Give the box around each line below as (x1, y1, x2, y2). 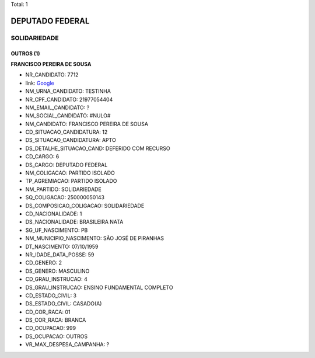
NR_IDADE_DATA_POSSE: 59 (25, 251, 94, 258)
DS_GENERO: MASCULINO (25, 267, 90, 274)
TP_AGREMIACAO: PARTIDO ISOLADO (25, 178, 117, 185)
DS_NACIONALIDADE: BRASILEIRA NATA (25, 218, 124, 225)
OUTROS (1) (10, 50, 40, 57)
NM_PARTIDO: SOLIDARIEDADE (25, 186, 101, 193)
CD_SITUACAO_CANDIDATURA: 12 (25, 128, 108, 135)
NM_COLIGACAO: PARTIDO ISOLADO (25, 169, 115, 176)
